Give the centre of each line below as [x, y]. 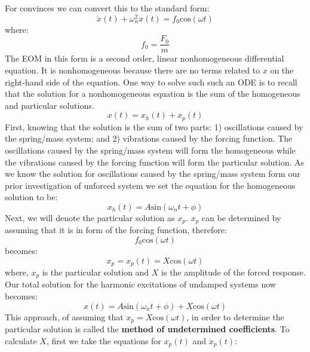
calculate [21, 340]
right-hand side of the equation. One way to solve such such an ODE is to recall [151, 82]
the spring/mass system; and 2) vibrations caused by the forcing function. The [149, 138]
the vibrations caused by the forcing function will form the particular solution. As [155, 162]
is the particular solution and [96, 272]
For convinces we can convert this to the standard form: [107, 8]
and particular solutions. [50, 105]
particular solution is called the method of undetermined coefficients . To [147, 329]
